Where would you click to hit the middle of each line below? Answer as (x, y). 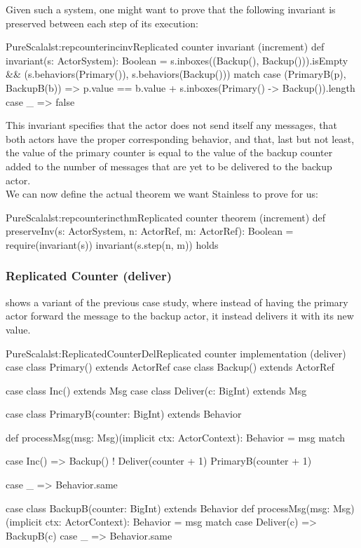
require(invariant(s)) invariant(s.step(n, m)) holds (112, 244)
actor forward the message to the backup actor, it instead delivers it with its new (180, 316)
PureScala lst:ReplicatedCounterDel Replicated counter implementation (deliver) (176, 353)
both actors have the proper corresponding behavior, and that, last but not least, (180, 138)
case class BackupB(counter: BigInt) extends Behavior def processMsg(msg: (168, 508)
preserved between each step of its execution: (102, 23)
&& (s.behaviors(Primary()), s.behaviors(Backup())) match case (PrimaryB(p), (176, 74)
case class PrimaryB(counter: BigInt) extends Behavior (124, 414)
